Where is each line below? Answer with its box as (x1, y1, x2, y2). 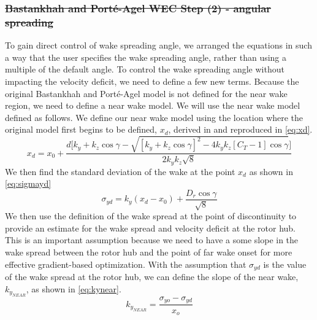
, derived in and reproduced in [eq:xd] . (168, 123, 313, 136)
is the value (263, 257, 307, 270)
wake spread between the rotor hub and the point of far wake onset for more (5, 245, 292, 258)
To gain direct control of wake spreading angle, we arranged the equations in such (5, 39, 312, 52)
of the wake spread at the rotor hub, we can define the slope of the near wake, (5, 270, 299, 283)
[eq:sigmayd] (5, 177, 52, 190)
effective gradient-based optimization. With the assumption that (5, 257, 246, 270)
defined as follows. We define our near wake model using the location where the (5, 111, 304, 123)
